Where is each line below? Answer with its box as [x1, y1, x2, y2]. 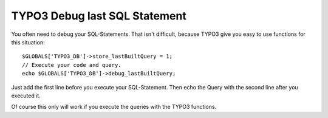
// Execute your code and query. [22, 61, 121, 68]
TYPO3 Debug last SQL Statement [11, 9, 186, 23]
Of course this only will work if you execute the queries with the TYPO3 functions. [11, 103, 217, 111]
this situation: [11, 38, 45, 46]
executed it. [11, 92, 41, 99]
